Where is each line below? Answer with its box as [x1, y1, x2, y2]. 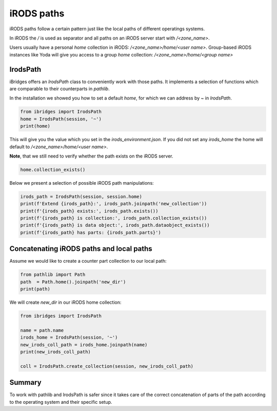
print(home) [20, 123, 51, 129]
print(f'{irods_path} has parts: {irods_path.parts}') [20, 229, 161, 236]
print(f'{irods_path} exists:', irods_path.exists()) [20, 208, 159, 214]
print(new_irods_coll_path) [20, 349, 91, 355]
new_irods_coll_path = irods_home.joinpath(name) [20, 342, 148, 347]
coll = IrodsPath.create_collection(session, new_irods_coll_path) [20, 363, 194, 369]
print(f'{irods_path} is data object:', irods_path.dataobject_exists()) [20, 222, 210, 228]
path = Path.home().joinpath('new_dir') [20, 279, 126, 285]
